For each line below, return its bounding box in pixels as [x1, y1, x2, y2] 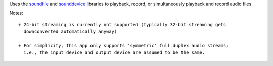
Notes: [9, 10, 23, 16]
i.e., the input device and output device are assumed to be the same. [23, 50, 205, 55]
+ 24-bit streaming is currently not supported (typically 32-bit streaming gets [18, 22, 226, 27]
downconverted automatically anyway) [23, 29, 117, 35]
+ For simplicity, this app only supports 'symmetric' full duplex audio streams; [18, 43, 229, 48]
